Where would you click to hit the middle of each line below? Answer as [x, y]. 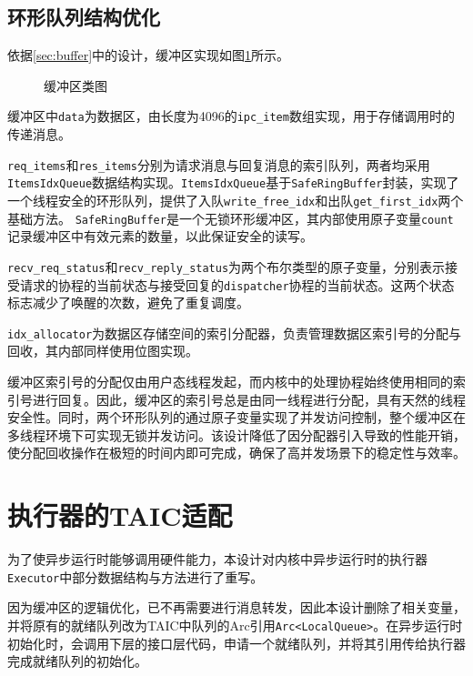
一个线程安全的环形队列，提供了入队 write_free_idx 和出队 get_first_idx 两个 [236, 200]
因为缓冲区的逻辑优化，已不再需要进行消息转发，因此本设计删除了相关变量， [236, 607]
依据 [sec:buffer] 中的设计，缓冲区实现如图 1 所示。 [149, 55]
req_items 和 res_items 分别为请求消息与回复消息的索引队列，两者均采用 [219, 164]
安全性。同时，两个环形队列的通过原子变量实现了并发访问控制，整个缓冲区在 [236, 417]
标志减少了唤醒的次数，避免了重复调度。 [128, 303]
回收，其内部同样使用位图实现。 [103, 351]
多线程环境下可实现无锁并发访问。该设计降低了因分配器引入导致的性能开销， [236, 434]
